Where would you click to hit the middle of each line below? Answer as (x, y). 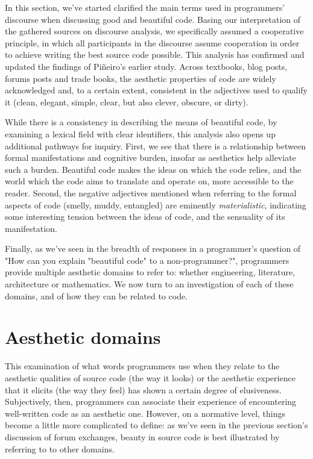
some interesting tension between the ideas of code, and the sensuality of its (145, 217)
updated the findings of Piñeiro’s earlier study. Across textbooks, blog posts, (146, 66)
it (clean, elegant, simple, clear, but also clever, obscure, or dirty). (127, 101)
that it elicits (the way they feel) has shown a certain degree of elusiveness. (143, 389)
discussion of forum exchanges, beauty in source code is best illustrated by (142, 436)
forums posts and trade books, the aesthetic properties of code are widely (141, 78)
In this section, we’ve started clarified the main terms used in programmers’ (145, 7)
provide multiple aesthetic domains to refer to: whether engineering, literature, (150, 272)
